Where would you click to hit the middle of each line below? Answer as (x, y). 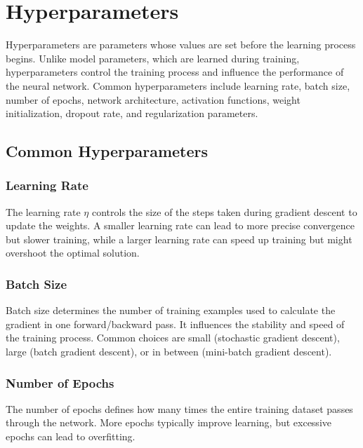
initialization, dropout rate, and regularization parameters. (132, 113)
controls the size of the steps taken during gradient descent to (224, 211)
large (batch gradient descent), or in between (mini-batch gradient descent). (169, 352)
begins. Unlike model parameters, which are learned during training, (153, 58)
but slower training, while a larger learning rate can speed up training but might (179, 239)
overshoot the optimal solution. (73, 253)
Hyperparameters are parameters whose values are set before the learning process (181, 45)
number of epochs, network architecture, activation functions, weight (153, 99)
